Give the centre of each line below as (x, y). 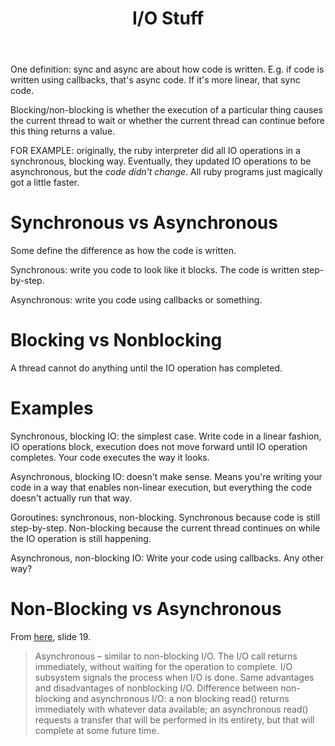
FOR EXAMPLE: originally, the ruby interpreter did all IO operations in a (155, 151)
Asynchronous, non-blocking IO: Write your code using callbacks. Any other (167, 558)
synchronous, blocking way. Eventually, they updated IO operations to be (161, 161)
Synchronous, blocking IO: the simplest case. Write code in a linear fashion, (166, 436)
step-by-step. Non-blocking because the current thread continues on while (165, 528)
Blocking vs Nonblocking (116, 340)
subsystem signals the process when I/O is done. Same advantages (174, 677)
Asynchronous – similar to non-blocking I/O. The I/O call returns (166, 656)
